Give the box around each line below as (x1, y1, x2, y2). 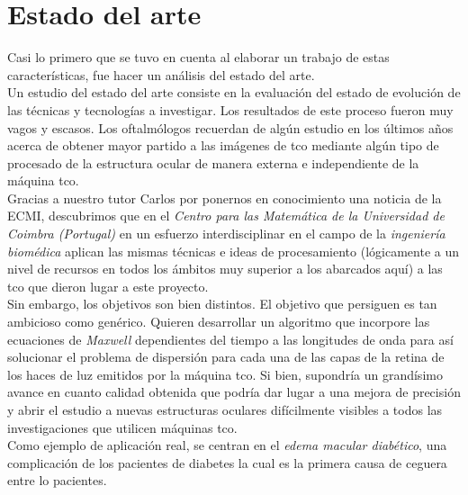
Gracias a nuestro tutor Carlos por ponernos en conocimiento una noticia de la (7, 188, 442, 207)
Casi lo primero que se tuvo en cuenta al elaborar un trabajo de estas (7, 48, 390, 67)
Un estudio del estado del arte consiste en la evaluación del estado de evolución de (7, 83, 461, 102)
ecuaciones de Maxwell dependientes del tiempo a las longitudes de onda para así (7, 329, 454, 348)
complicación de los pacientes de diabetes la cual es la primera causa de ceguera (7, 453, 447, 472)
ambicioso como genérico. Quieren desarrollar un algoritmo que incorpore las (7, 312, 430, 331)
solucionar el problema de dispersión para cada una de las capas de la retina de (7, 347, 445, 366)
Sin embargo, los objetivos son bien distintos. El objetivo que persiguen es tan (7, 294, 437, 313)
